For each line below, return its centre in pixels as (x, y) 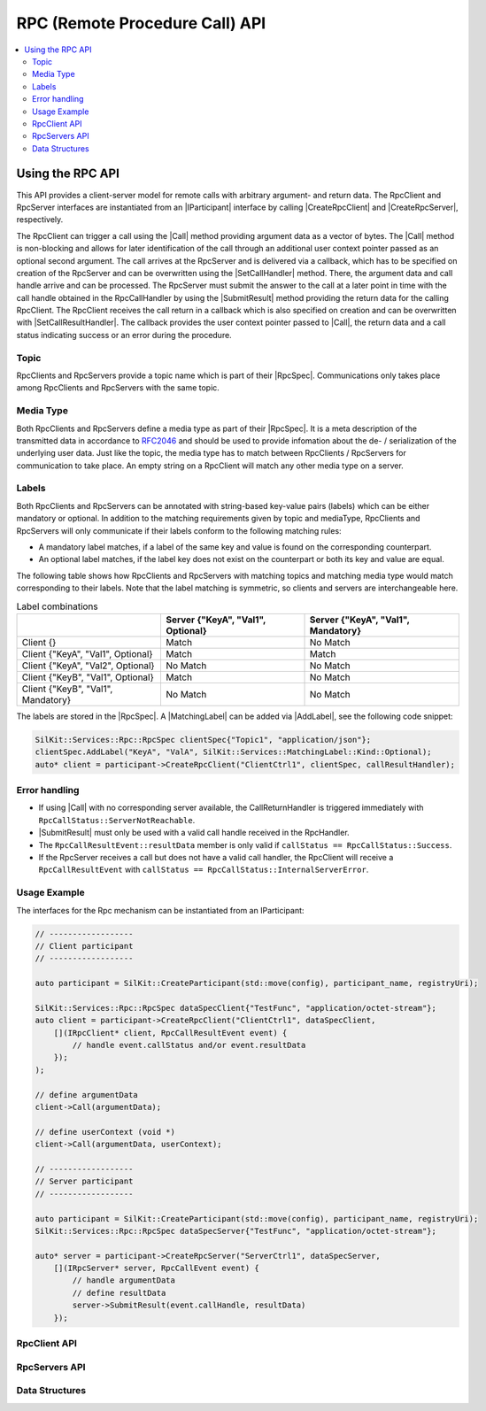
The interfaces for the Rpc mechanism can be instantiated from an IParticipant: (160, 910)
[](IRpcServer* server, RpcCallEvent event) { (157, 1268)
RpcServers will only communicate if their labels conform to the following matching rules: (179, 530)
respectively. (40, 220)
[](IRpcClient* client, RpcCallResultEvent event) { (170, 1033)
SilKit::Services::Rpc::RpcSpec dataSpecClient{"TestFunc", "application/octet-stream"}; (236, 1008)
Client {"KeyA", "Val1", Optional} (88, 653)
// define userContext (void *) (105, 1132)
